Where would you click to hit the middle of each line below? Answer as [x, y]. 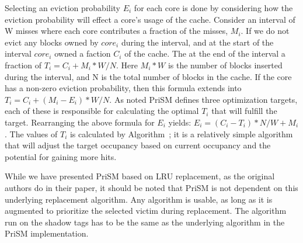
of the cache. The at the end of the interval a [205, 53]
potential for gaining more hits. [61, 156]
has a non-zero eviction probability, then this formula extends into [123, 88]
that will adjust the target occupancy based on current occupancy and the [138, 145]
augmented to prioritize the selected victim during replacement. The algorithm [146, 211]
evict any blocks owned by [52, 42]
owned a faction [83, 53]
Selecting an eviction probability [63, 8]
